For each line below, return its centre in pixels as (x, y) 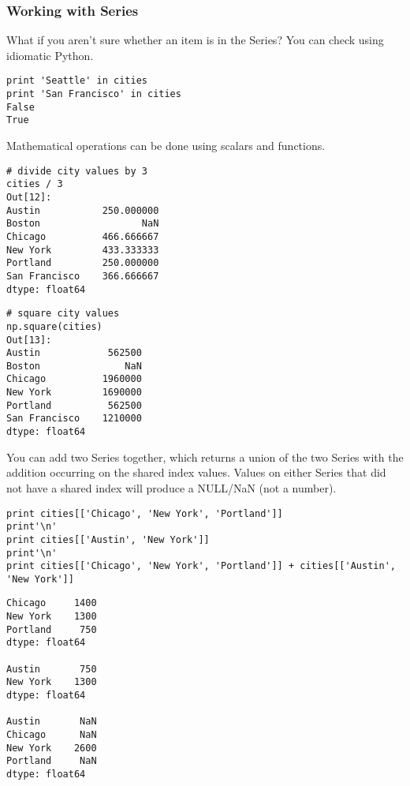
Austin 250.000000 (83, 210)
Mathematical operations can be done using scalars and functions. (166, 146)
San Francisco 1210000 (74, 419)
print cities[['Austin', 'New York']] (108, 539)
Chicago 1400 (52, 603)
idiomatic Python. (50, 55)
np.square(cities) (54, 326)
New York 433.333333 (83, 250)
